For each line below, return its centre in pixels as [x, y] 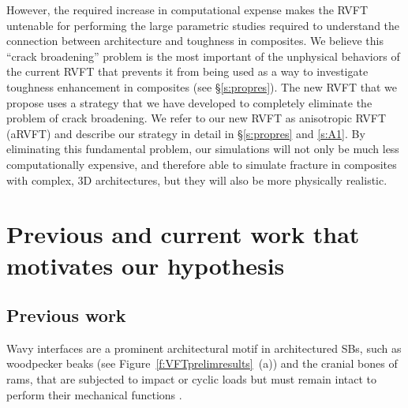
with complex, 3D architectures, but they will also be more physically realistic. [197, 180]
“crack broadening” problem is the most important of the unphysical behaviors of [203, 56]
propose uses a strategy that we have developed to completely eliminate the [189, 102]
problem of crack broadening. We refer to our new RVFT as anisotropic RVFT [197, 118]
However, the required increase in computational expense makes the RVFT [187, 9]
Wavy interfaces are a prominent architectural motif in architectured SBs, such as [204, 348]
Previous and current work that [183, 234]
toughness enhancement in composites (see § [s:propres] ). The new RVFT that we [202, 86]
